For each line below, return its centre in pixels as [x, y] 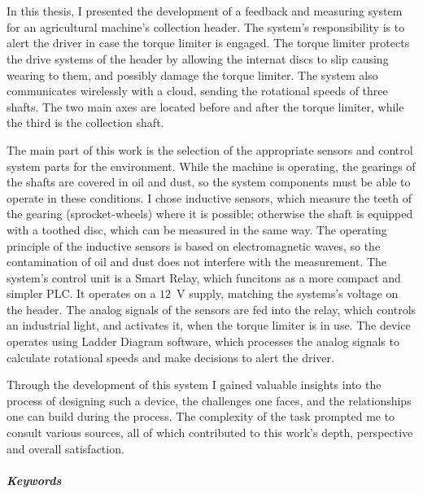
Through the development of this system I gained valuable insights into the [194, 385]
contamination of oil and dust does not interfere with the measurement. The [197, 262]
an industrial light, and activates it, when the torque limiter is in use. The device [209, 325]
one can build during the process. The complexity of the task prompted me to [201, 416]
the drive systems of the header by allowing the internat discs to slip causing [198, 58]
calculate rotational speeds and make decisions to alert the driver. [170, 357]
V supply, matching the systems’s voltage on [288, 293]
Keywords [34, 480]
